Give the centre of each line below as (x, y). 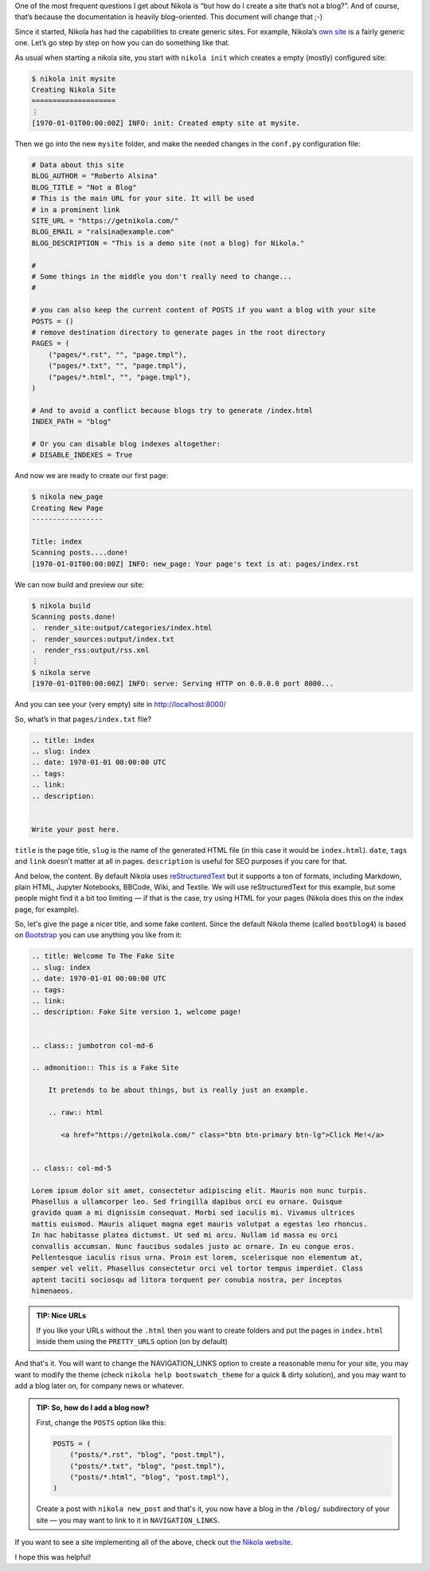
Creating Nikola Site (74, 89)
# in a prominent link (76, 210)
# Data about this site (78, 165)
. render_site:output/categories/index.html (122, 628)
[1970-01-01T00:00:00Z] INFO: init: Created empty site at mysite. (166, 123)
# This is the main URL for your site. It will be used (143, 198)
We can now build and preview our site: (80, 584)
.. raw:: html (76, 1112)
